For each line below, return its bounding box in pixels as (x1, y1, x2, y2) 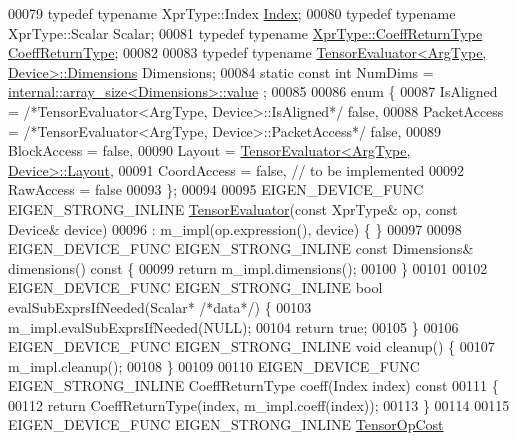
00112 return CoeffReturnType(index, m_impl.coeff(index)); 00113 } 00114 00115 (8, 394, 510, 415)
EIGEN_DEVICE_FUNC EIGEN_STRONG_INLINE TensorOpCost (8, 414, 444, 435)
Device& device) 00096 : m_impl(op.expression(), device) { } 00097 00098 (8, 218, 462, 239)
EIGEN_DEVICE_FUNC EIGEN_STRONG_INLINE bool (8, 277, 383, 298)
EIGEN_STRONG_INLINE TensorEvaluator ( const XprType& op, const (8, 198, 458, 219)
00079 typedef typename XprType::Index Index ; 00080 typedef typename (8, 3, 456, 23)
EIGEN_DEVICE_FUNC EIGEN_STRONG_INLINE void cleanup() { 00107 (8, 336, 495, 357)
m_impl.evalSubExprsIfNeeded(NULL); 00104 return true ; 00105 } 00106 (8, 316, 459, 337)
